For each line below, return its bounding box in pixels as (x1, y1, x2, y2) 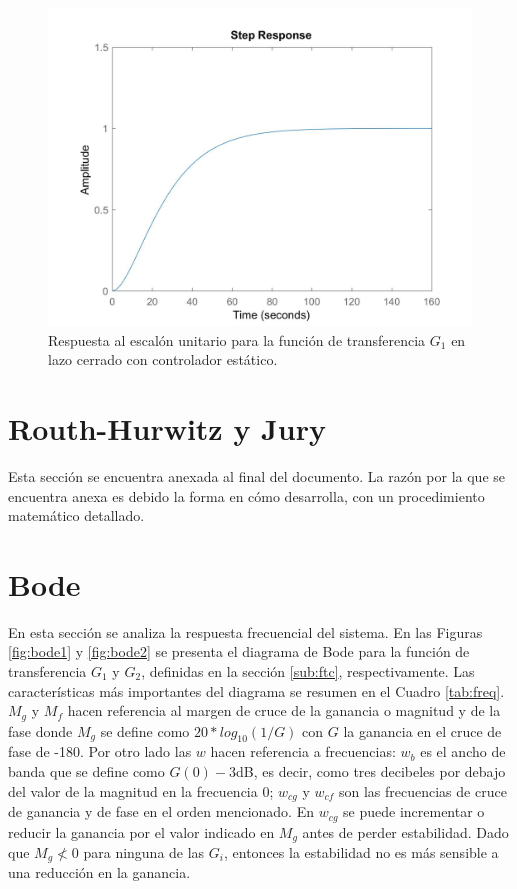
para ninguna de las (83, 841, 205, 862)
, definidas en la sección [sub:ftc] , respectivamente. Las (141, 661, 475, 681)
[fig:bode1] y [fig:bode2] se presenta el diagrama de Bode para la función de (8, 641, 470, 662)
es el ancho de (420, 741, 506, 762)
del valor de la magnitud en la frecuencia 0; (8, 780, 274, 801)
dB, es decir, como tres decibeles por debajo (236, 761, 506, 782)
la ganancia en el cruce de (343, 720, 502, 741)
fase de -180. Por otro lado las (8, 741, 192, 762)
